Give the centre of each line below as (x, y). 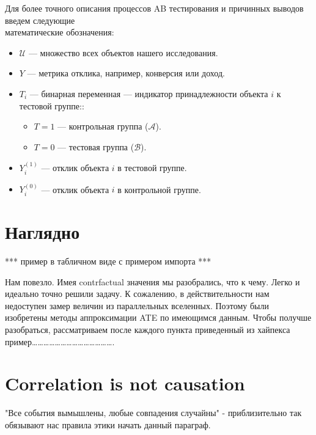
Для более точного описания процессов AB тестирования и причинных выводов (154, 8)
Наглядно (42, 232)
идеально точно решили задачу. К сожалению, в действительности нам (137, 294)
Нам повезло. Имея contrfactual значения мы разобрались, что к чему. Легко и (152, 281)
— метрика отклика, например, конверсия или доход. (126, 73)
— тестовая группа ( (96, 146)
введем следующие (40, 20)
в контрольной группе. (159, 189)
